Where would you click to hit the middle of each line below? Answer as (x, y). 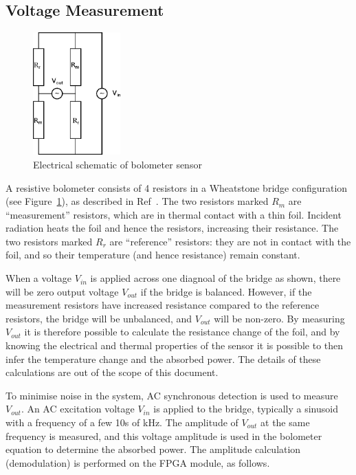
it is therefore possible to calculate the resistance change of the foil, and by (182, 332)
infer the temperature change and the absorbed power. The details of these (163, 358)
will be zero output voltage (62, 291)
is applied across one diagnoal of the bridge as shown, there (215, 278)
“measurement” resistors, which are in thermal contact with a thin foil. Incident (174, 214)
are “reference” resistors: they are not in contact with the (230, 241)
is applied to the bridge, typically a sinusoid (246, 409)
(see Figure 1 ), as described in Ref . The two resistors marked (137, 201)
